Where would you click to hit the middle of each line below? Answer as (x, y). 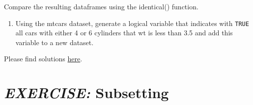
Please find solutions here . (43, 59)
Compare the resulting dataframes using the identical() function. (101, 6)
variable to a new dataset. (55, 42)
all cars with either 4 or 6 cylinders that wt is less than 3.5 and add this (124, 33)
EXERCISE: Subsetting (86, 93)
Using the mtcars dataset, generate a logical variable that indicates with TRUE (132, 23)
